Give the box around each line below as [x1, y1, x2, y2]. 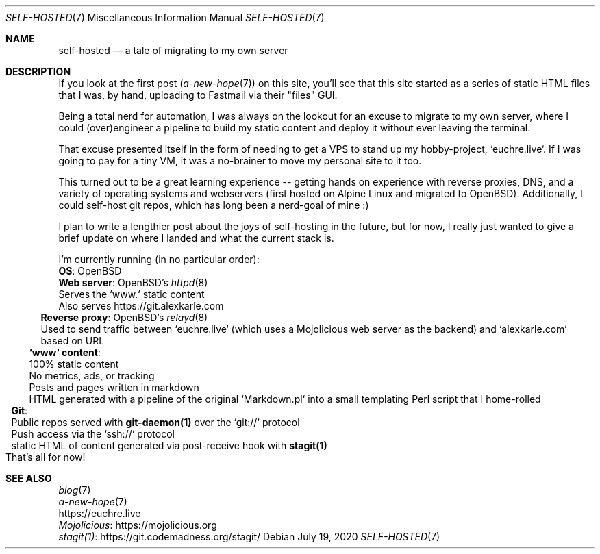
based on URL [40, 335, 105, 347]
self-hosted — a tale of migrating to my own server [58, 45, 288, 56]
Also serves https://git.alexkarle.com [58, 300, 224, 312]
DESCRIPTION [5, 66, 71, 77]
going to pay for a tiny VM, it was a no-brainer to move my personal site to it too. [58, 155, 422, 166]
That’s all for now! [5, 451, 86, 463]
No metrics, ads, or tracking [29, 370, 155, 381]
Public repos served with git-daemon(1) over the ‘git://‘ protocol [11, 416, 300, 428]
